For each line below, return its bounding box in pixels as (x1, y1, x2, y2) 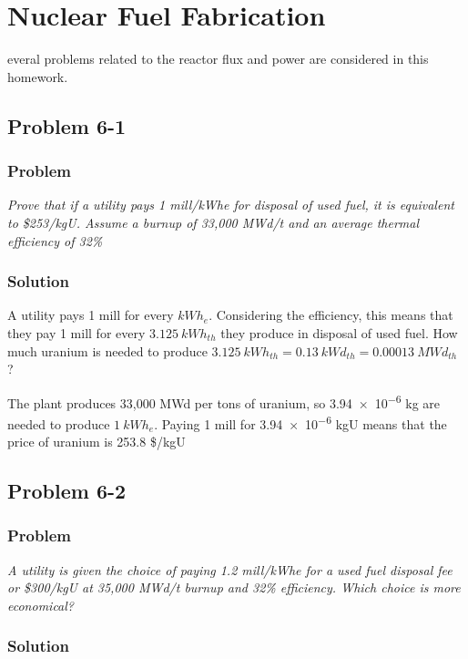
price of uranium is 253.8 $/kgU (7, 432, 186, 451)
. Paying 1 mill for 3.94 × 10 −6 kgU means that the (154, 411, 447, 433)
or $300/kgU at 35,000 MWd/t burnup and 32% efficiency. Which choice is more (7, 578, 461, 597)
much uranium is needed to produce (7, 341, 208, 360)
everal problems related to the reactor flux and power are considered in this (7, 49, 429, 68)
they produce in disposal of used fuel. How (220, 323, 458, 342)
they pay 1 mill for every (7, 323, 146, 342)
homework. (7, 67, 68, 86)
